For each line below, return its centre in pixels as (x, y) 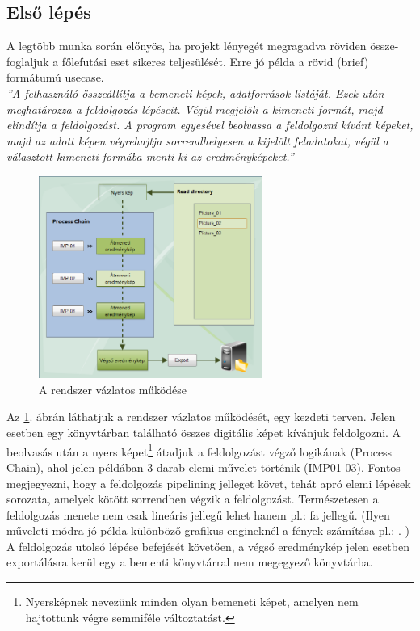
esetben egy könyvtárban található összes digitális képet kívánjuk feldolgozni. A (204, 433)
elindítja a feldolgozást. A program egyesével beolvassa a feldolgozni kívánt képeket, (210, 125)
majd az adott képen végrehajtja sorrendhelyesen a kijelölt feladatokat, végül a (197, 140)
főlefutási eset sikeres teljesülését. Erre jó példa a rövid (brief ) (215, 61)
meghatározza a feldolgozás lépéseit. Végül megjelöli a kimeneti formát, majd (195, 109)
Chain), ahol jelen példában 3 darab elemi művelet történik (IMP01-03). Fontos (204, 467)
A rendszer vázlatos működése (113, 389)
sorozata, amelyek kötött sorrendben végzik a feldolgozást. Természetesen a (193, 499)
